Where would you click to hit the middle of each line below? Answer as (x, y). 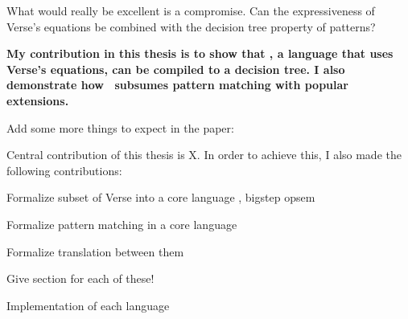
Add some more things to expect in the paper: (120, 127)
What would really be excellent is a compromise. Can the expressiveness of (191, 10)
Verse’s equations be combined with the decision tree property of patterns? (191, 26)
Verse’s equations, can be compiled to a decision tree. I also (176, 69)
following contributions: (64, 170)
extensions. (38, 100)
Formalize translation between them (95, 251)
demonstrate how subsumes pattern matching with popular (177, 85)
